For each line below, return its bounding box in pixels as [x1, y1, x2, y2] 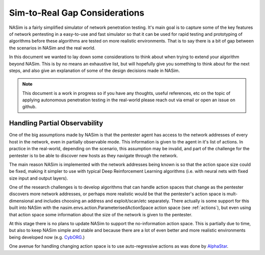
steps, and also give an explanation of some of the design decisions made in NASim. [9, 68, 180, 73]
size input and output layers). [9, 175, 68, 181]
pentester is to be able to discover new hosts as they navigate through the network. [9, 152, 178, 159]
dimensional [9, 198, 34, 204]
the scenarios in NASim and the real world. [9, 45, 96, 51]
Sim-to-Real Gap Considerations [9, 7, 145, 18]
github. [22, 104, 37, 110]
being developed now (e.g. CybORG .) [9, 234, 85, 240]
